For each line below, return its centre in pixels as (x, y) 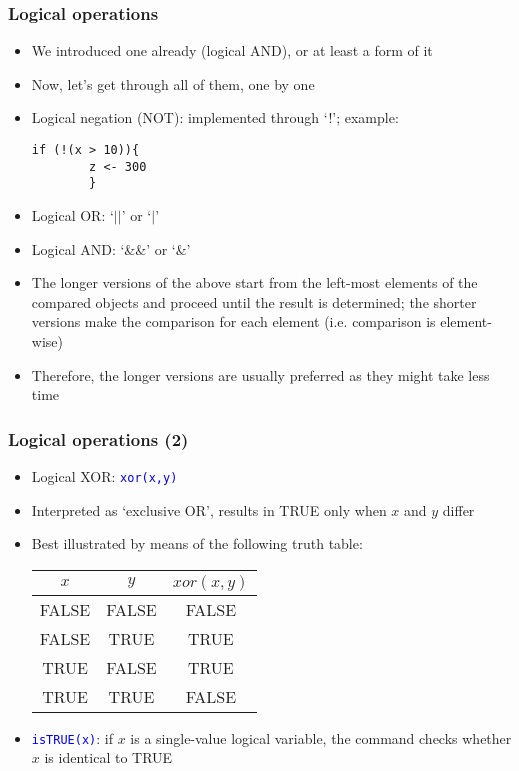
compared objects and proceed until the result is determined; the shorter (254, 301)
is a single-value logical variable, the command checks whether (321, 737)
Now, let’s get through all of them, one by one (173, 83)
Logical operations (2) (98, 438)
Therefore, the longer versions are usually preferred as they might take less (260, 374)
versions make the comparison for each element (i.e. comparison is (233, 321)
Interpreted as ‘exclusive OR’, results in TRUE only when (209, 509)
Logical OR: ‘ (72, 214)
